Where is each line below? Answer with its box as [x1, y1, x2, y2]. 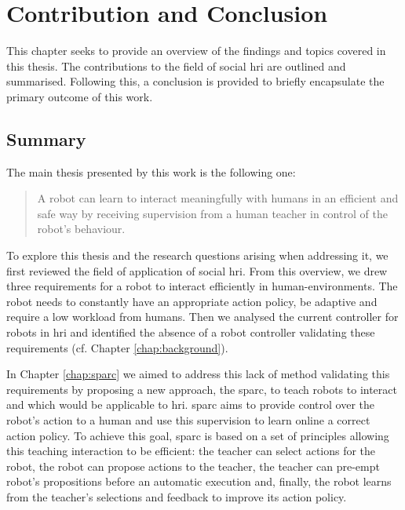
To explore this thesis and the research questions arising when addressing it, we [6, 247, 389, 264]
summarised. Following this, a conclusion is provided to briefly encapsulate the [6, 73, 385, 89]
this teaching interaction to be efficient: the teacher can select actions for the [6, 443, 376, 459]
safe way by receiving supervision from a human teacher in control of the [37, 205, 388, 221]
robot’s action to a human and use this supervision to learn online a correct [6, 412, 370, 428]
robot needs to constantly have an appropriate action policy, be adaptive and [6, 293, 378, 309]
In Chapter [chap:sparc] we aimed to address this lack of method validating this [6, 366, 390, 382]
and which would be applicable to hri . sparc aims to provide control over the [6, 396, 374, 413]
